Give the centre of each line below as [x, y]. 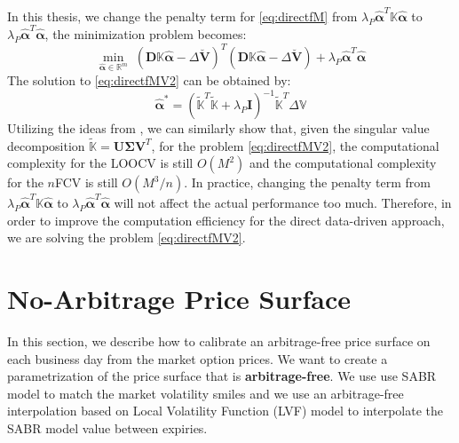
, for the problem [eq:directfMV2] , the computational [295, 145]
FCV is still [86, 182]
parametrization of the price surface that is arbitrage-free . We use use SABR [222, 376]
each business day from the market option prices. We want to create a [198, 358]
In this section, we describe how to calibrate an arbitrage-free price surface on [219, 341]
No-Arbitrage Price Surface [179, 299]
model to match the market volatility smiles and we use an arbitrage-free [206, 393]
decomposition [46, 145]
